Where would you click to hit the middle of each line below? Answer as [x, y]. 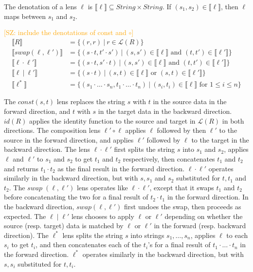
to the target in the [220, 139]
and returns [21, 168]
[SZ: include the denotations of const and [65, 32]
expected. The [25, 216]
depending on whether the [204, 216]
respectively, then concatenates [169, 159]
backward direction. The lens [47, 149]
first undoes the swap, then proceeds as [183, 206]
